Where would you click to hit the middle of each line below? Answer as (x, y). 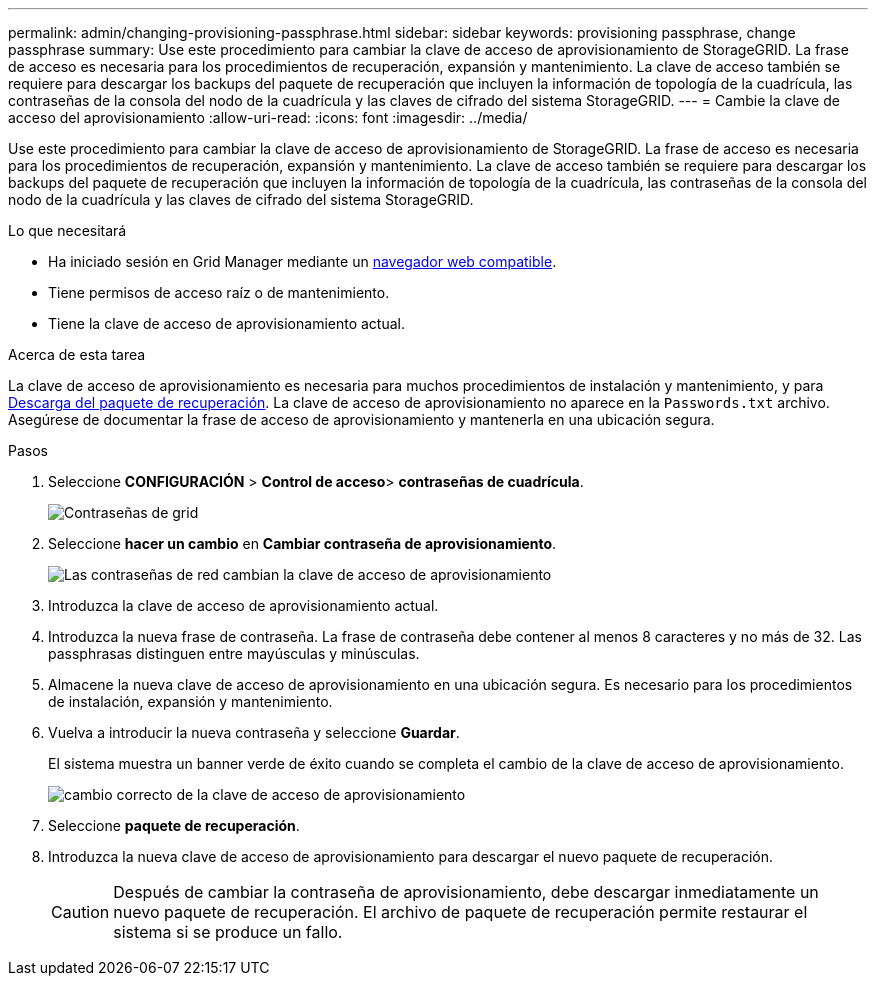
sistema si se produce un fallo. (228, 932)
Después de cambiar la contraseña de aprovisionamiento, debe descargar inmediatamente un (466, 892)
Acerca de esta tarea (77, 354)
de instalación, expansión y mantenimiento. (190, 701)
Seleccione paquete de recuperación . (174, 825)
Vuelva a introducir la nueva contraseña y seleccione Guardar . (254, 732)
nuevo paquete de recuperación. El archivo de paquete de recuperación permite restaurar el (460, 912)
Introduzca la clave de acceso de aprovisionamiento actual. (243, 605)
